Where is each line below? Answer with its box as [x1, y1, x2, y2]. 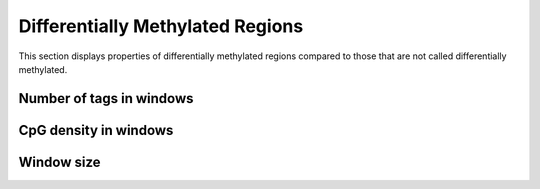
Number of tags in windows [18, 90, 194, 107]
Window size [18, 153, 101, 170]
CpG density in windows [18, 121, 174, 139]
